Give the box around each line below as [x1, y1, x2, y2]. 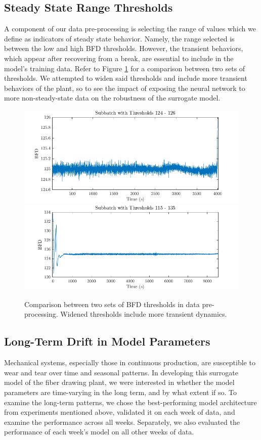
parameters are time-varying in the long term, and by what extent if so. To [4, 387, 237, 398]
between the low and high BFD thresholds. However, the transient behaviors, [4, 43, 243, 54]
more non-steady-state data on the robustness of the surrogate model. [4, 92, 221, 103]
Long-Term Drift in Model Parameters [4, 333, 210, 349]
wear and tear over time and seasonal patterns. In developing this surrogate [4, 367, 238, 377]
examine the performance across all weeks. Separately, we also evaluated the [4, 416, 240, 427]
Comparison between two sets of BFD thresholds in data [24, 299, 200, 309]
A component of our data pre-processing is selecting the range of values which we [4, 23, 256, 34]
